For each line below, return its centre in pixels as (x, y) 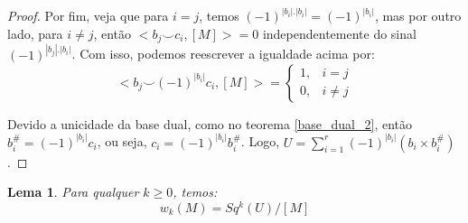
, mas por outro (418, 16)
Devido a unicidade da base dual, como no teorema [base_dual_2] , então (210, 123)
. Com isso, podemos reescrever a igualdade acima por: (223, 54)
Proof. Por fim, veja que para (88, 16)
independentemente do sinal (339, 34)
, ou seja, (122, 141)
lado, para (35, 34)
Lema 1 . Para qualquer (73, 192)
